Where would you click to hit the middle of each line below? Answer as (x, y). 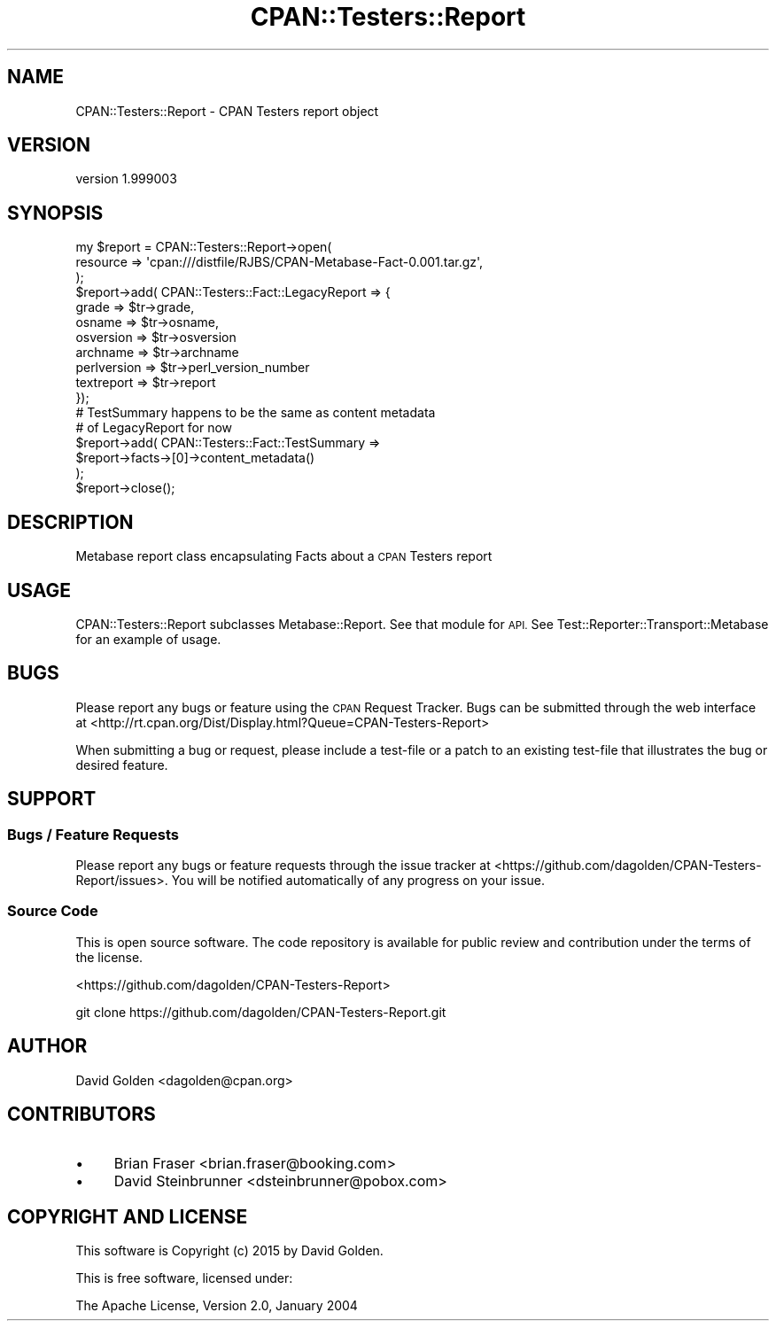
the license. (109, 957)
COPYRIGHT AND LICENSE (128, 1216)
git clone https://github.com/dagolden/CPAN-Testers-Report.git (261, 1012)
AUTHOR (47, 1046)
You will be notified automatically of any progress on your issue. (358, 881)
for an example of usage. (148, 639)
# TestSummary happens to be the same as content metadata (256, 413)
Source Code (53, 911)
